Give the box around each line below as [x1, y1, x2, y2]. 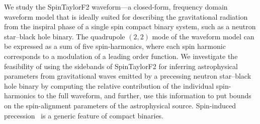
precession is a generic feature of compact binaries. [4, 110, 163, 120]
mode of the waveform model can [152, 31, 254, 41]
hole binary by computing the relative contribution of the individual [4, 80, 214, 91]
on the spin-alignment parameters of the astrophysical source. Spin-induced [4, 100, 236, 110]
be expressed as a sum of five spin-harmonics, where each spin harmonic [4, 41, 226, 51]
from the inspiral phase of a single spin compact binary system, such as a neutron [4, 21, 256, 32]
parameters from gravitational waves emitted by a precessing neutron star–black [4, 71, 251, 81]
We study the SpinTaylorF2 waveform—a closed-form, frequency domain [4, 2, 228, 12]
